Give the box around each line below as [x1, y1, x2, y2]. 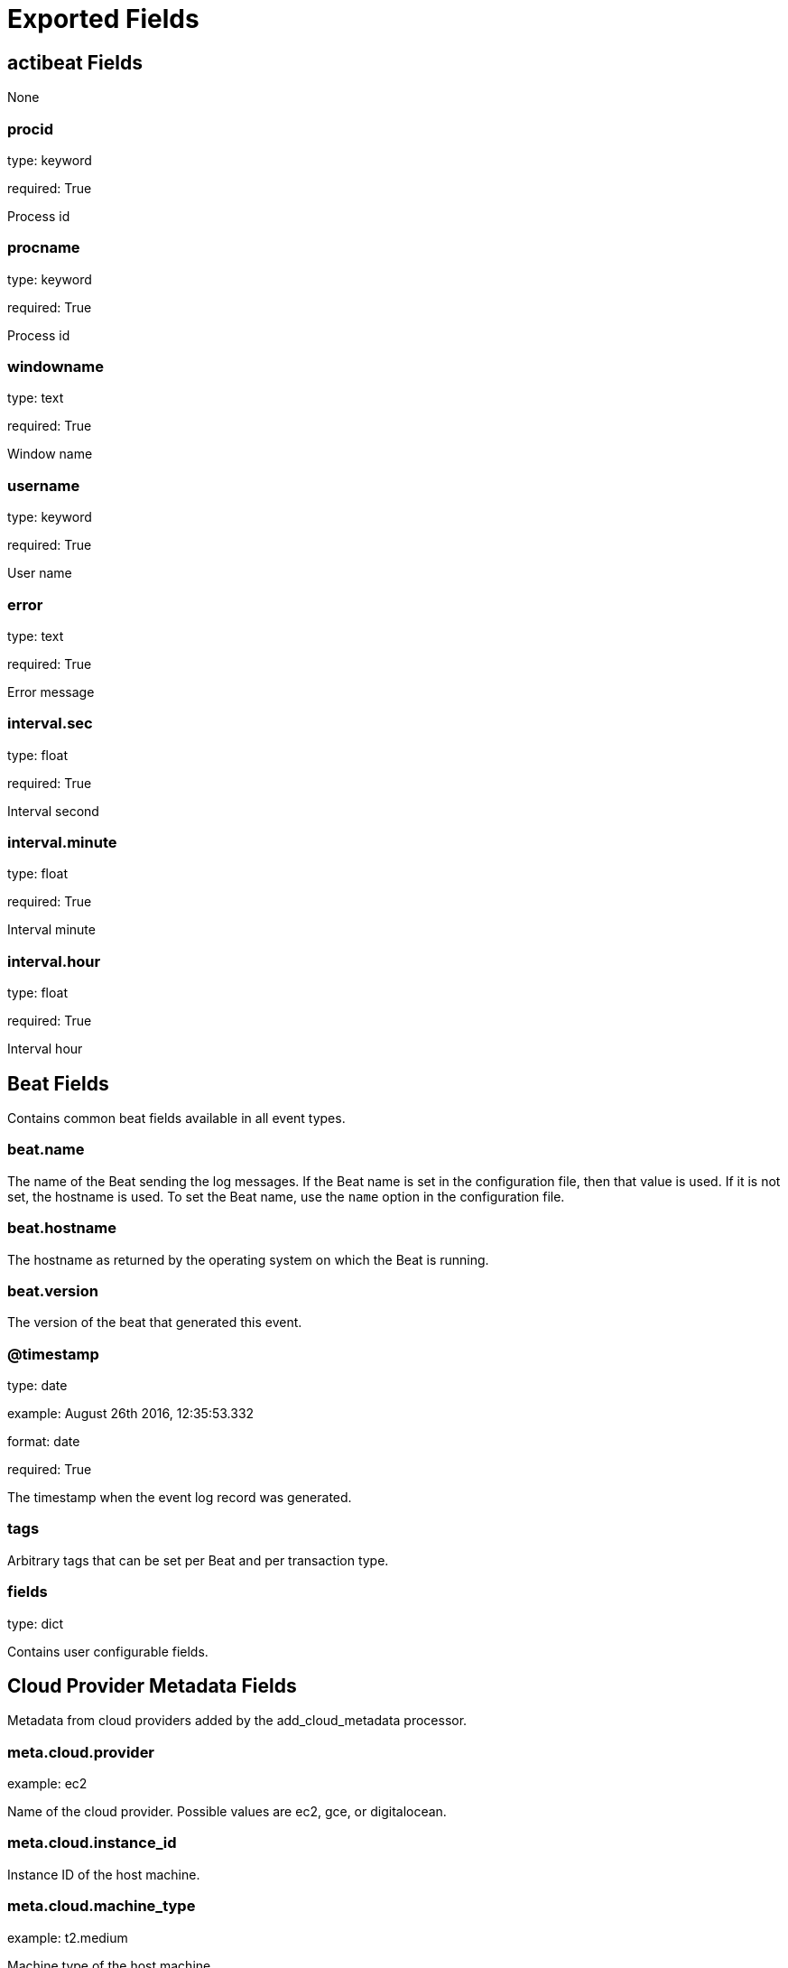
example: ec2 [7, 1776, 88, 1792]
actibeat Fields [7, 51, 143, 74]
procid [7, 119, 53, 138]
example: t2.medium [7, 1929, 128, 1945]
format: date [7, 1434, 80, 1450]
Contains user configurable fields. [7, 1643, 209, 1659]
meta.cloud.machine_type [7, 1897, 196, 1916]
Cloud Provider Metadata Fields [7, 1674, 297, 1697]
